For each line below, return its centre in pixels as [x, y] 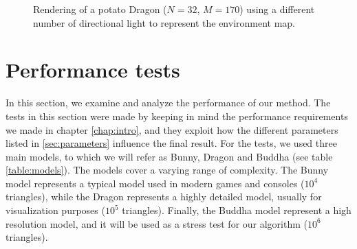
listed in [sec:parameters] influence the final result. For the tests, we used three [171, 143]
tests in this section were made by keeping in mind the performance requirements [177, 116]
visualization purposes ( [55, 210]
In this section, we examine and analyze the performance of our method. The [168, 103]
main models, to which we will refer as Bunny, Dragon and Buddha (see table [169, 156]
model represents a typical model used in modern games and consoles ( [155, 183]
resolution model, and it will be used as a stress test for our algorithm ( [156, 223]
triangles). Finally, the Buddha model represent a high [237, 210]
